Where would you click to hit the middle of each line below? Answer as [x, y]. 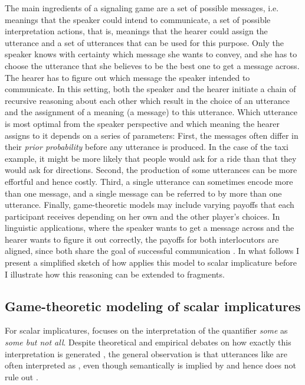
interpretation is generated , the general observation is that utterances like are [146, 353]
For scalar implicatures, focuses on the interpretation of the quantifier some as [146, 330]
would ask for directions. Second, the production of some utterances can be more [151, 170]
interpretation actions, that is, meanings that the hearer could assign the [136, 31]
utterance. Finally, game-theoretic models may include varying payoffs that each [150, 205]
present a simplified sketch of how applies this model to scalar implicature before [151, 262]
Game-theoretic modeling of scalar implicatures [153, 306]
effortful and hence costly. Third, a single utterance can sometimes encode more [149, 181]
